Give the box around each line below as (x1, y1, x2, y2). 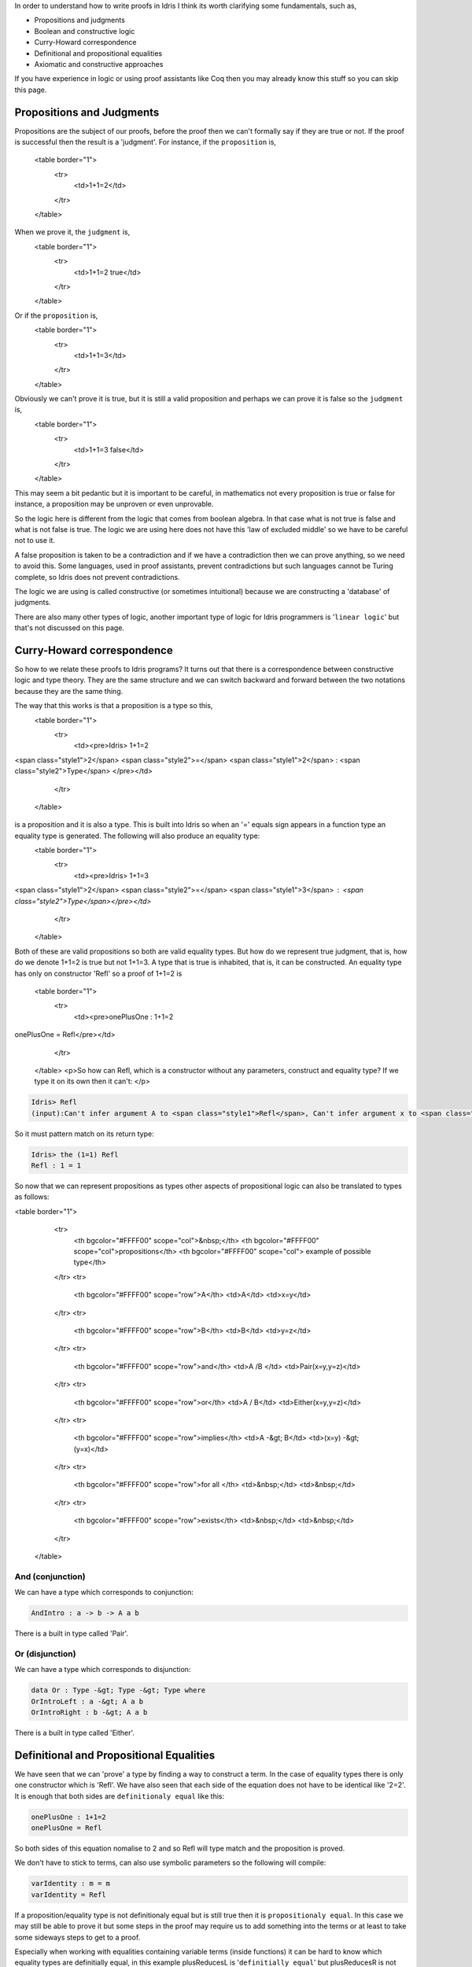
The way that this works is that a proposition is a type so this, (14, 701, 213, 710)
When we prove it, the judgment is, (14, 227, 131, 237)
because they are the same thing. (14, 686, 124, 696)
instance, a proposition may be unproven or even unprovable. (14, 500, 214, 509)
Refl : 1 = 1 (31, 1161, 82, 1170)
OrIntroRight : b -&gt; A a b (31, 1708, 148, 1717)
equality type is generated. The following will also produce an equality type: (14, 831, 260, 840)
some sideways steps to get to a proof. (14, 1932, 141, 1942)
